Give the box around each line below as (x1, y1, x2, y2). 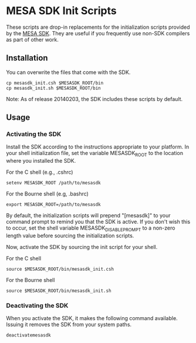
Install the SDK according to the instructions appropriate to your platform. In (6, 143, 190, 150)
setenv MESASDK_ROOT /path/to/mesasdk (6, 180, 101, 186)
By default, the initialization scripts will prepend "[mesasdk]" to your (6, 212, 171, 219)
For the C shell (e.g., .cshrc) (6, 169, 73, 176)
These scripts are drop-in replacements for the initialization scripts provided (6, 23, 190, 31)
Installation (6, 53, 48, 63)
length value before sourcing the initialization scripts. (6, 232, 134, 239)
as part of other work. (6, 36, 59, 43)
